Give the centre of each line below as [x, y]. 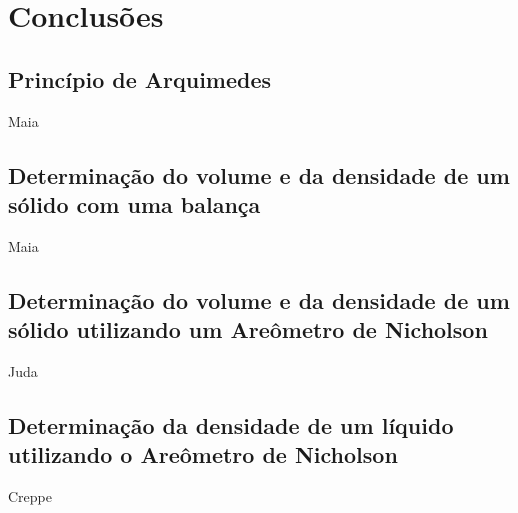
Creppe [30, 496]
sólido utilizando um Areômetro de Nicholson [248, 329]
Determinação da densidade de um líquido [231, 424]
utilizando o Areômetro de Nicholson [203, 454]
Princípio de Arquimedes [140, 78]
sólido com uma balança [134, 203]
